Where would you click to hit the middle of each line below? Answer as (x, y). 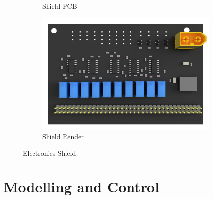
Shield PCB (60, 6)
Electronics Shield (49, 153)
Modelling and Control (82, 186)
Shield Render (63, 137)
